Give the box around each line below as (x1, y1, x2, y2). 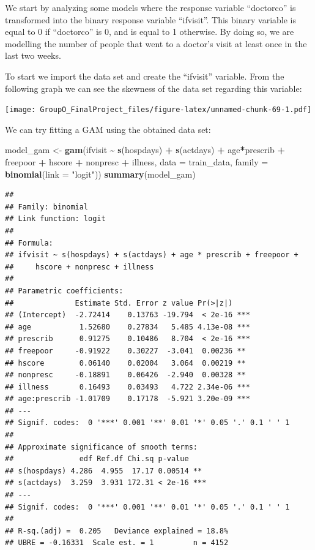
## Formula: (5, 238, 53, 247)
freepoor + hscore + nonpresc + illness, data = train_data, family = (5, 156, 269, 168)
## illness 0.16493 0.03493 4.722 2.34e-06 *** (5, 382, 250, 391)
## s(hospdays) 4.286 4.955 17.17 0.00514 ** (5, 466, 202, 475)
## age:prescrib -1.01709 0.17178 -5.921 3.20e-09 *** (5, 394, 250, 404)
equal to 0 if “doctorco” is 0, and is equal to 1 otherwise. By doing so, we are (5, 25, 294, 38)
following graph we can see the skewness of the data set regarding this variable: (5, 81, 302, 94)
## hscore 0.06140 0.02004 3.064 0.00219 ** (5, 358, 246, 367)
